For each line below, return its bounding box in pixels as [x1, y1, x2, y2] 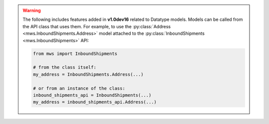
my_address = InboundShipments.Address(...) [33, 71, 144, 77]
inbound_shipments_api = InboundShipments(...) [33, 92, 151, 98]
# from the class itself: [33, 64, 97, 70]
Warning [22, 7, 41, 13]
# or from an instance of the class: [33, 85, 126, 91]
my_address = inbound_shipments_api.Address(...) [33, 99, 157, 105]
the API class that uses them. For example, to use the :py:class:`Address [22, 23, 171, 29]
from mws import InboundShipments [33, 51, 118, 57]
